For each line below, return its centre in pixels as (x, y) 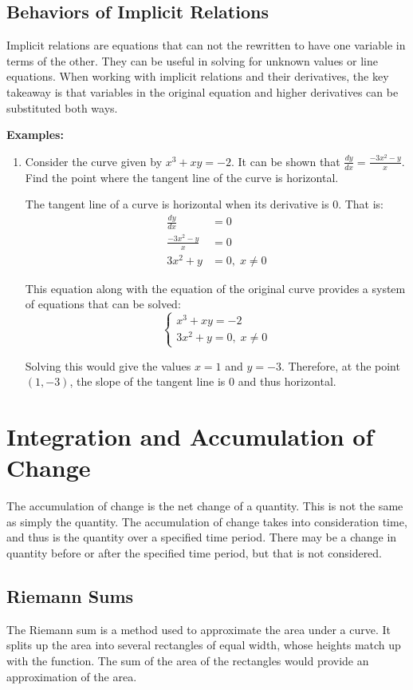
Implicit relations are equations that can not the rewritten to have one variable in (206, 45)
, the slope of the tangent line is (147, 381)
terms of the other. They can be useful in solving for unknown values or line (192, 60)
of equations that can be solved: (103, 304)
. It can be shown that (286, 161)
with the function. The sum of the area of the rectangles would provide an (188, 660)
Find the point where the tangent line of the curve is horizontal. (182, 177)
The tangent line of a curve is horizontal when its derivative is (177, 204)
